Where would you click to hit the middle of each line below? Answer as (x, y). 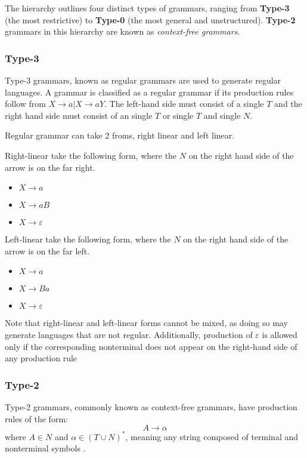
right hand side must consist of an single (79, 115)
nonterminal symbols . (45, 448)
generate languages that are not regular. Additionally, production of (129, 334)
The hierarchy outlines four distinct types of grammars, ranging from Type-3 (147, 8)
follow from (25, 104)
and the (288, 104)
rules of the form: (36, 418)
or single (178, 115)
